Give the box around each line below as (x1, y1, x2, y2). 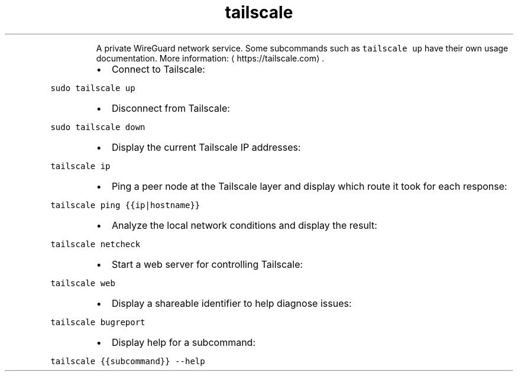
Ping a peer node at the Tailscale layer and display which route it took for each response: (111, 180, 507, 192)
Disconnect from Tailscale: (111, 102, 230, 114)
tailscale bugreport (50, 317, 145, 327)
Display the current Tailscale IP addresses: (111, 141, 301, 153)
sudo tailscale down (50, 122, 145, 132)
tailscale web (50, 278, 115, 288)
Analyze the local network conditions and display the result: (111, 219, 377, 231)
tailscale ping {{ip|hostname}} (50, 200, 200, 210)
